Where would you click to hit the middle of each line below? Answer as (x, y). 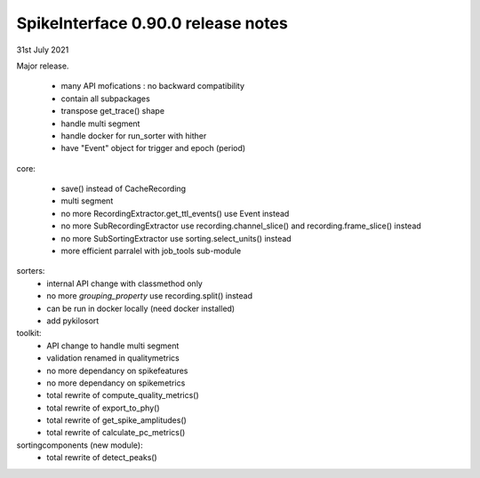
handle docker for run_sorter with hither (134, 135)
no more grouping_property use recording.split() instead (150, 296)
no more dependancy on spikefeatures (117, 370)
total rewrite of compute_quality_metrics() (123, 395)
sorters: (31, 271)
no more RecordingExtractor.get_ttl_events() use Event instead (175, 213)
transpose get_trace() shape (112, 111)
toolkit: (29, 333)
